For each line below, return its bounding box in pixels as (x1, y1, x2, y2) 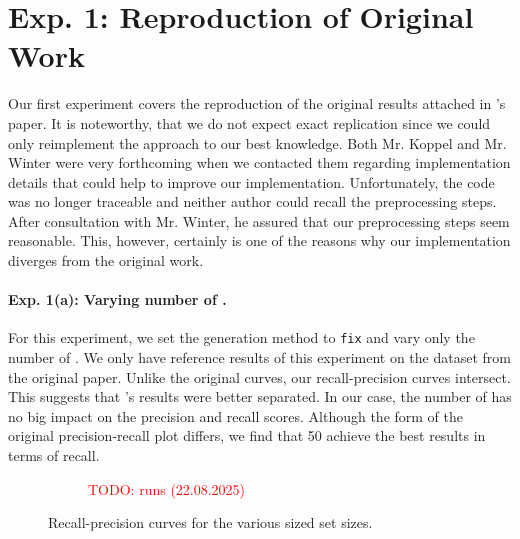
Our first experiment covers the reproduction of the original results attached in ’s (8, 93, 506, 114)
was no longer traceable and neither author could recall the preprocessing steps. (8, 191, 497, 212)
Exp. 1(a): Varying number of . (8, 289, 227, 310)
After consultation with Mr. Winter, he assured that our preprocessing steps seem (8, 210, 510, 231)
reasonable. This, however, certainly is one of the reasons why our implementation (8, 230, 511, 251)
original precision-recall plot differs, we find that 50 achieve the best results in (8, 425, 486, 446)
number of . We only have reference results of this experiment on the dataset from (8, 347, 511, 368)
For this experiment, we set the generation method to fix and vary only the (8, 327, 475, 348)
